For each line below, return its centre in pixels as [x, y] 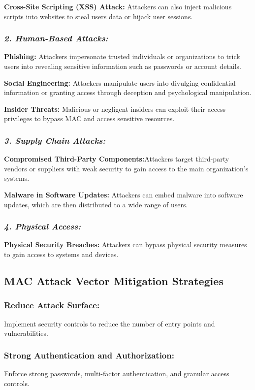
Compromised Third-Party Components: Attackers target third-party [117, 159]
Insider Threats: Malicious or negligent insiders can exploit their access [115, 109]
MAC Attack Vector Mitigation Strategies [114, 280]
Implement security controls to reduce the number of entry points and [110, 323]
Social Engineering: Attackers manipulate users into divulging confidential [120, 82]
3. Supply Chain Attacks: [55, 140]
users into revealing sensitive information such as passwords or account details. [123, 66]
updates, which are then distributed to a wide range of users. [96, 204]
